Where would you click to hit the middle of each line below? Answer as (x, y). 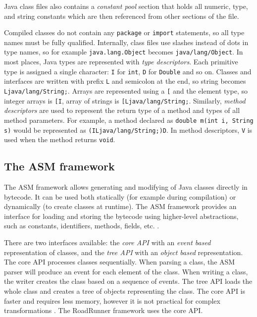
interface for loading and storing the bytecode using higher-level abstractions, (121, 216)
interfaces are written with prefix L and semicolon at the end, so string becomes (125, 81)
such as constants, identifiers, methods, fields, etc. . (82, 226)
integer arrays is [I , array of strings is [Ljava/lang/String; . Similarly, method (125, 100)
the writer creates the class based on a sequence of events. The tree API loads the (128, 281)
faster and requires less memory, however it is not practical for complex (112, 300)
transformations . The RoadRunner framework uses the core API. (103, 310)
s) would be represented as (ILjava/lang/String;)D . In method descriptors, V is (128, 130)
